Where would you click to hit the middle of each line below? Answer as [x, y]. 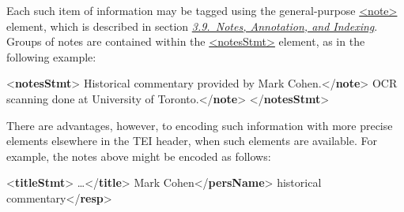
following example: [51, 56]
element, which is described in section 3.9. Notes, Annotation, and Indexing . [192, 26]
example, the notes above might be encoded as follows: [139, 156]
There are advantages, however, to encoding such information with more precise [200, 125]
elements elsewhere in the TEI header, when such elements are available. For [192, 141]
